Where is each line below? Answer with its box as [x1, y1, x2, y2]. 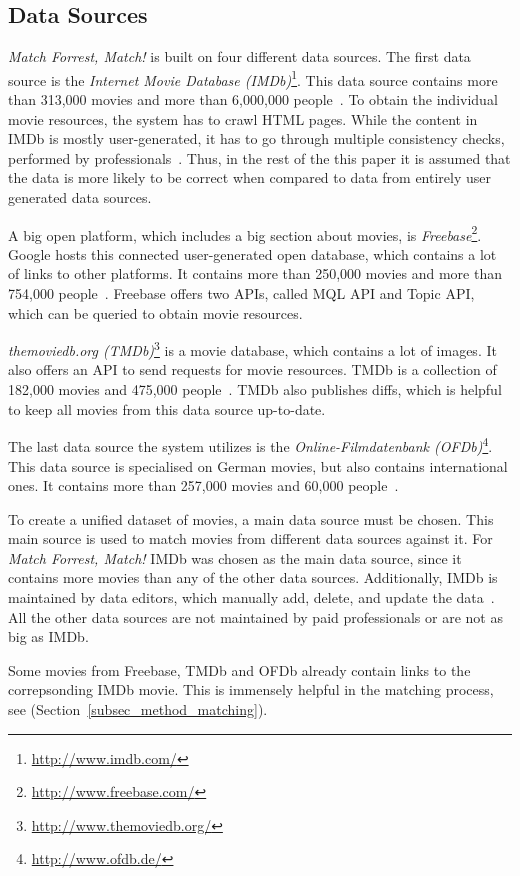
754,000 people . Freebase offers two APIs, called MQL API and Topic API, [8, 283, 475, 304]
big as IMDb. [8, 626, 89, 647]
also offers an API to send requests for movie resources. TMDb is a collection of [8, 359, 497, 380]
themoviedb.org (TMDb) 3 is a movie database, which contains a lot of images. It [8, 337, 497, 360]
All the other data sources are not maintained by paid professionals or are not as [8, 606, 503, 627]
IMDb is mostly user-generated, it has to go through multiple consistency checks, [8, 128, 505, 149]
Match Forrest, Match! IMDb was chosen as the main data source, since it [8, 547, 462, 568]
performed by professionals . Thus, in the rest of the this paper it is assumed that [8, 147, 511, 168]
